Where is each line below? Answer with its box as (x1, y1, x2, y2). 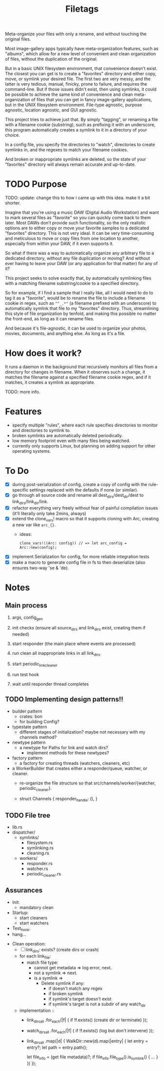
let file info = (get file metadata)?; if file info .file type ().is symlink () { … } (26, 1054, 158, 1061)
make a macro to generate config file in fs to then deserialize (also (12, 559, 145, 565)
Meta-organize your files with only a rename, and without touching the (5, 31, 147, 37)
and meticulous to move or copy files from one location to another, (5, 236, 139, 242)
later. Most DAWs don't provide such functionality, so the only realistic (5, 220, 146, 226)
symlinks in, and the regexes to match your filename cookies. (5, 147, 128, 153)
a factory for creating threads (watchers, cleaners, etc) (19, 760, 130, 766)
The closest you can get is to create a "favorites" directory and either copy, (5, 71, 157, 77)
